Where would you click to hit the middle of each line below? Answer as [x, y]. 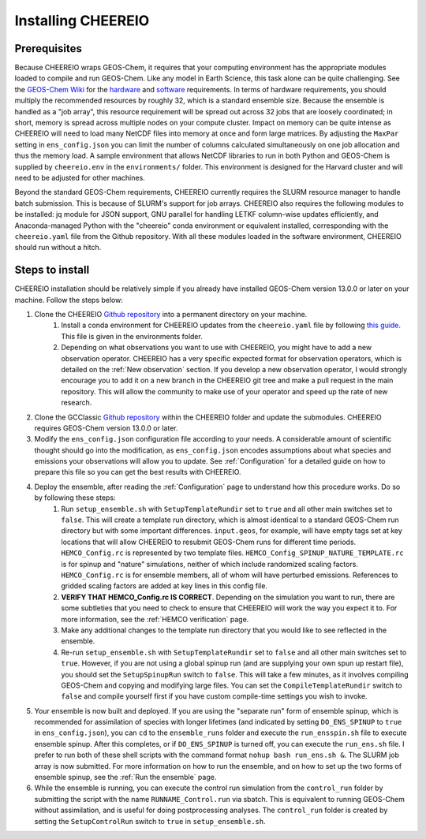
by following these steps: [75, 498]
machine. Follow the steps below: [69, 300]
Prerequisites [48, 48]
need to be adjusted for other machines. [80, 177]
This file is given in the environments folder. [132, 336]
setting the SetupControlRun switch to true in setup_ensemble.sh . [150, 821]
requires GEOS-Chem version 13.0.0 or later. [106, 428]
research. [77, 403]
